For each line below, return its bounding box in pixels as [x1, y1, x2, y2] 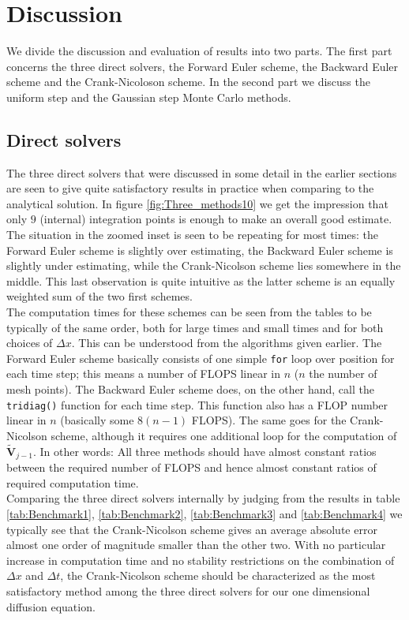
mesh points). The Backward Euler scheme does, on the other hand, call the [6, 381, 374, 398]
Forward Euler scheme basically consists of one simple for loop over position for [6, 349, 395, 366]
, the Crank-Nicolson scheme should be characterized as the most [60, 567, 376, 584]
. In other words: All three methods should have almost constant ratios [32, 443, 377, 459]
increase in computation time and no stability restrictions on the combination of [6, 551, 395, 568]
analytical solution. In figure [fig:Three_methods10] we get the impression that [6, 195, 388, 211]
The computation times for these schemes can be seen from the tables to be [6, 304, 372, 320]
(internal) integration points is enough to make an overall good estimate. [39, 211, 392, 227]
